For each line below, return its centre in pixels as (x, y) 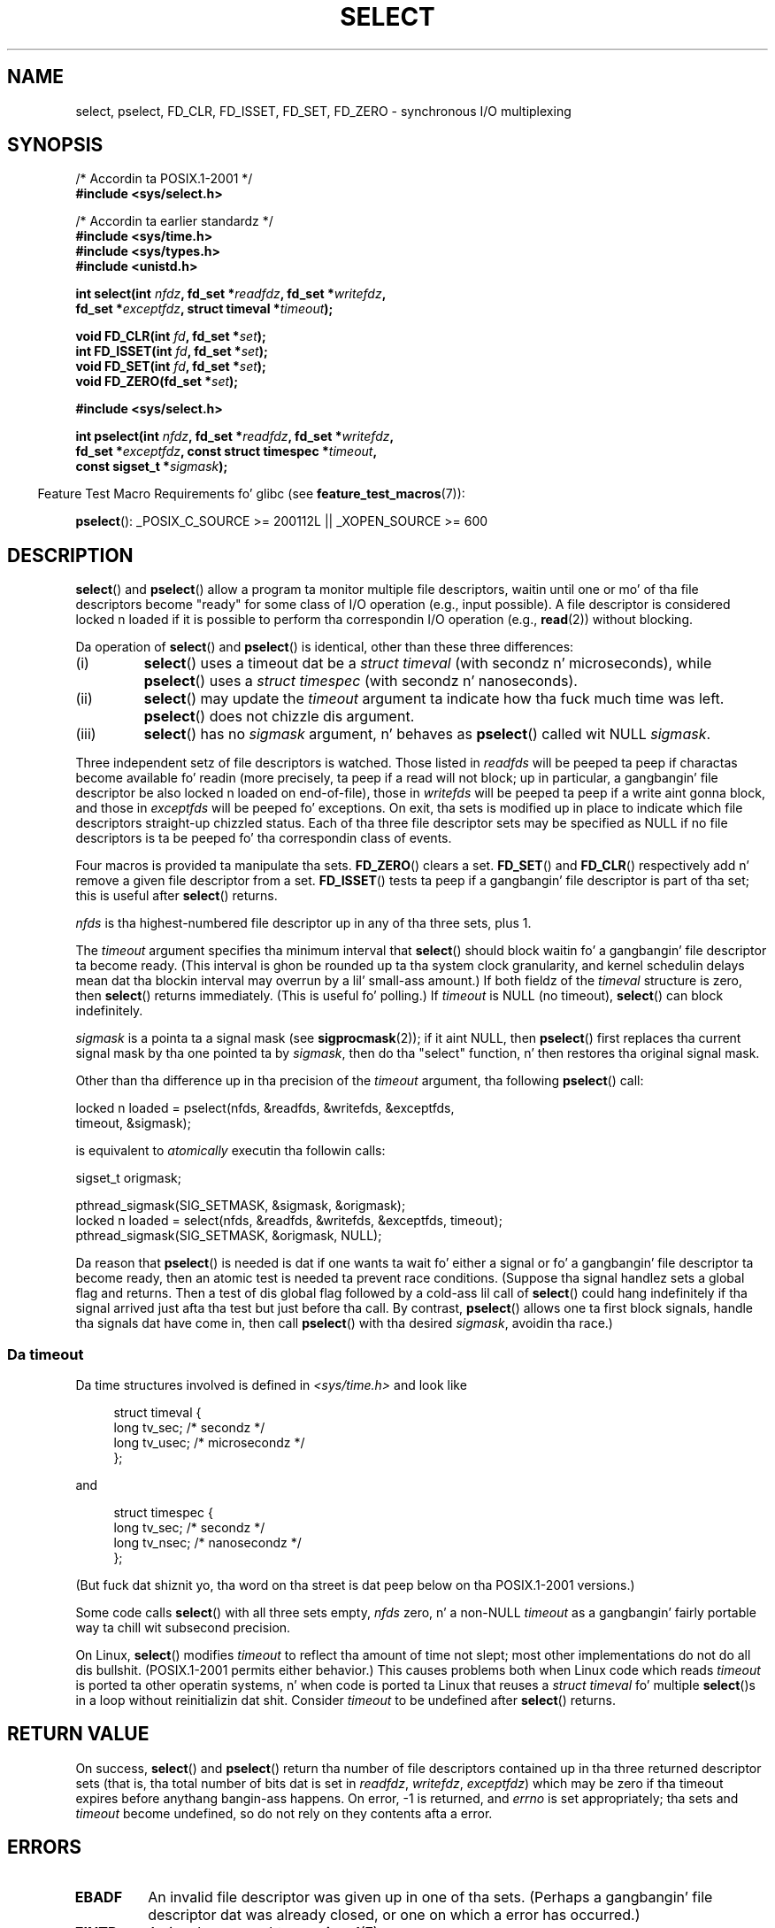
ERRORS (45, 1847)
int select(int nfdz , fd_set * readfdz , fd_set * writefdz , (231, 294)
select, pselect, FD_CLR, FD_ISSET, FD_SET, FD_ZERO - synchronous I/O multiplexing (323, 111)
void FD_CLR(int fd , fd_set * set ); (171, 336)
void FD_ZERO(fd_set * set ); (157, 382)
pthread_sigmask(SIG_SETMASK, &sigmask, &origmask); (241, 1206)
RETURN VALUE (78, 1734)
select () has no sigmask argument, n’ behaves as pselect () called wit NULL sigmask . (427, 734)
